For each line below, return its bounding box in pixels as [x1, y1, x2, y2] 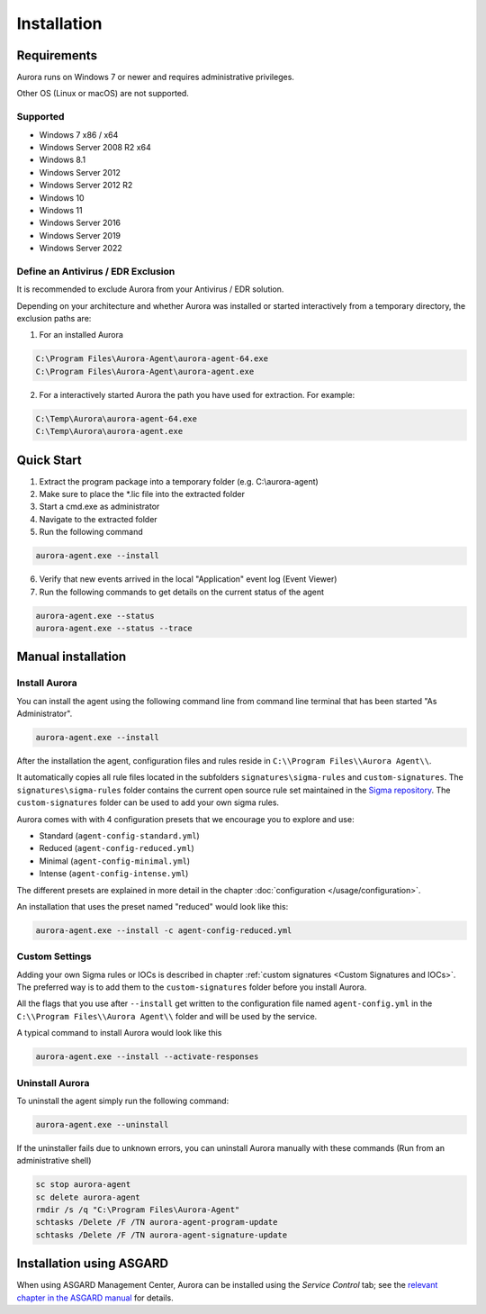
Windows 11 [39, 204, 83, 215]
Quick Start [16, 452, 82, 467]
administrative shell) [16, 1155, 92, 1166]
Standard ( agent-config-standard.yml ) [39, 830, 200, 841]
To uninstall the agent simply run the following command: [16, 1095, 229, 1106]
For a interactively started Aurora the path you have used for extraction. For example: [39, 389, 355, 400]
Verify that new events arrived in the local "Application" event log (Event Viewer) [39, 574, 337, 585]
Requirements [16, 48, 98, 63]
